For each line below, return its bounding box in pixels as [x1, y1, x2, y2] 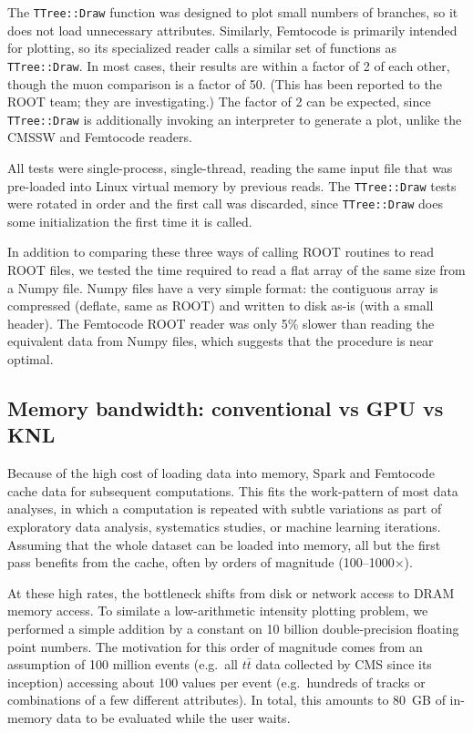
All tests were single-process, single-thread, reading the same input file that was [7, 158, 453, 177]
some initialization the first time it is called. [7, 211, 252, 230]
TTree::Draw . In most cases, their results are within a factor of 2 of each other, [7, 56, 450, 75]
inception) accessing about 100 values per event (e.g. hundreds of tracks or [7, 672, 426, 691]
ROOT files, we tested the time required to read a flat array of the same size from [7, 260, 466, 280]
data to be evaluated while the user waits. [57, 708, 291, 727]
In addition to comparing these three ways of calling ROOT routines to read [7, 242, 435, 261]
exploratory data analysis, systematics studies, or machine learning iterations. [7, 516, 441, 535]
